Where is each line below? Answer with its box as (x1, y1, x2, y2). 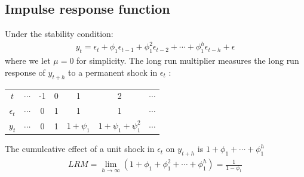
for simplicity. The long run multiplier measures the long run (76, 54, 299, 67)
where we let (5, 54, 51, 67)
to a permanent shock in (68, 66, 158, 78)
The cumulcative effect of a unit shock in (5, 142, 155, 155)
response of (5, 66, 45, 78)
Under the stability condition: (5, 27, 113, 40)
